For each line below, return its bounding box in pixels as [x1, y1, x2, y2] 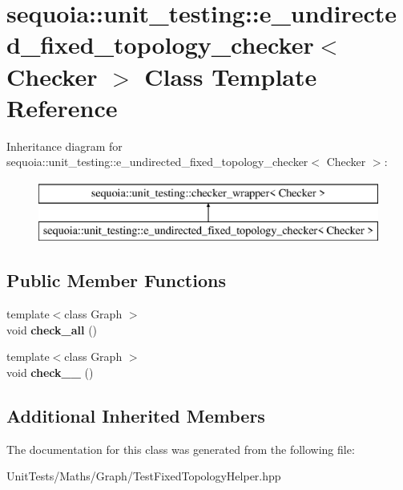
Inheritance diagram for [6, 137, 123, 154]
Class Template [144, 59, 317, 92]
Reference [6, 91, 118, 124]
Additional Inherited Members [6, 403, 265, 428]
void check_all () [6, 321, 98, 338]
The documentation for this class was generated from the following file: [6, 440, 355, 457]
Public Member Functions [6, 268, 226, 293]
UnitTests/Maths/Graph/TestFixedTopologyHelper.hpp [6, 468, 281, 484]
